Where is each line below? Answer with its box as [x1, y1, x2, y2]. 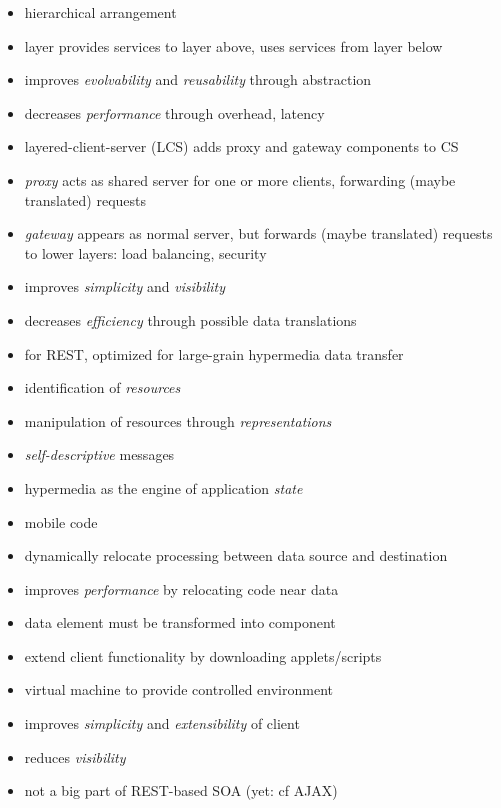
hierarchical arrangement [24, 2, 177, 22]
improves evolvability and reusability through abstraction [24, 69, 372, 90]
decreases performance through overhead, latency [24, 102, 325, 123]
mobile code [24, 511, 98, 532]
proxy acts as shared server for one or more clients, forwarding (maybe [24, 169, 456, 190]
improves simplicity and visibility [24, 276, 226, 297]
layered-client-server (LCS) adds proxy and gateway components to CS [24, 136, 459, 157]
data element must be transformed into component [24, 612, 336, 633]
